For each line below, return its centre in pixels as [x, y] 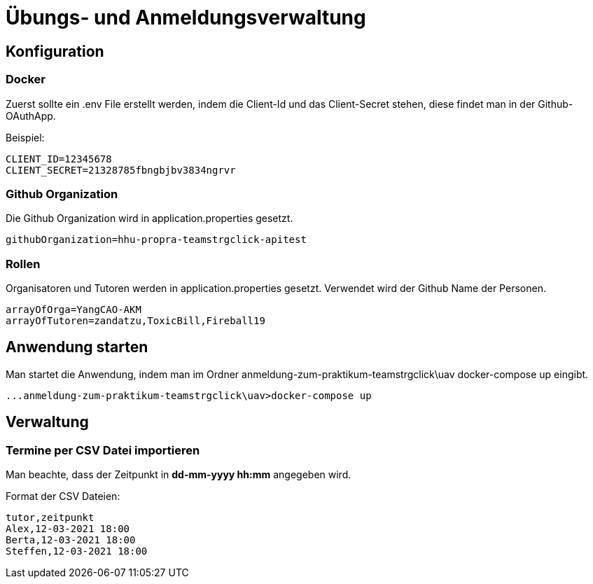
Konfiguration [55, 51]
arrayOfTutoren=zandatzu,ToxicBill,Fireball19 [135, 321]
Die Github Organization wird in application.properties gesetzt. [149, 218]
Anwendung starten [77, 347]
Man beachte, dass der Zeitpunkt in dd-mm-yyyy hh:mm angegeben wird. [179, 475]
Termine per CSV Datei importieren [103, 450]
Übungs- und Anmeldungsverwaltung [186, 18]
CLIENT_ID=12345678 [59, 159]
